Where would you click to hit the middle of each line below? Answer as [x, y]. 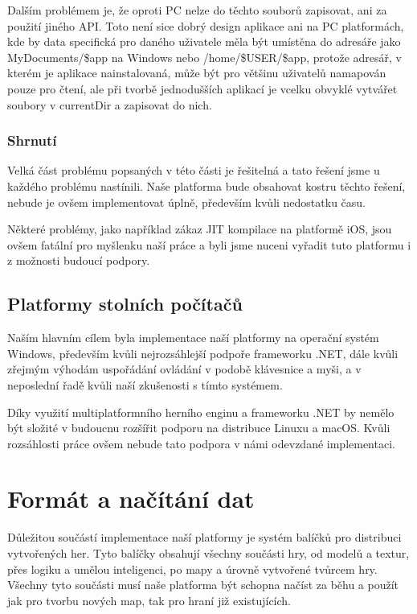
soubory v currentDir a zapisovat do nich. [110, 104]
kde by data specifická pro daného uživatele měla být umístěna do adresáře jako [204, 41]
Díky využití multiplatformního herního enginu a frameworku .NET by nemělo [201, 412]
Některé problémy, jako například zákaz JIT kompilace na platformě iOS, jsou [200, 229]
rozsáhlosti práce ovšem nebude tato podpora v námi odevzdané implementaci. [201, 443]
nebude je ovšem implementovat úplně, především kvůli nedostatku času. [187, 202]
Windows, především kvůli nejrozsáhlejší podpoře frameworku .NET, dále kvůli [203, 353]
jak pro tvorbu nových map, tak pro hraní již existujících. [149, 600]
